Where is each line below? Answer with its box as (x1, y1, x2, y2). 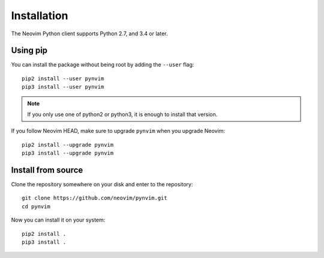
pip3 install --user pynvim (22, 84, 104, 90)
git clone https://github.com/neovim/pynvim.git (22, 195, 167, 202)
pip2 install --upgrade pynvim (22, 141, 114, 148)
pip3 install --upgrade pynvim (22, 150, 114, 157)
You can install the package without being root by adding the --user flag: (11, 61, 194, 68)
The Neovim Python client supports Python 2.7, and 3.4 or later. (11, 30, 168, 37)
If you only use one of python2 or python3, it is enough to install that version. (27, 111, 218, 118)
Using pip (11, 45, 48, 56)
